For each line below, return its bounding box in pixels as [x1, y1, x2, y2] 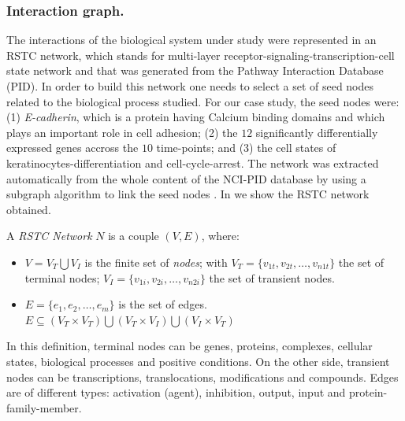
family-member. [6, 399, 82, 415]
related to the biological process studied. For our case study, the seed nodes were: [6, 93, 399, 109]
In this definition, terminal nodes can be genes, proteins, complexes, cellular [6, 338, 373, 354]
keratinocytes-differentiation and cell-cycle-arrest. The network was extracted [6, 154, 379, 171]
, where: [201, 227, 240, 244]
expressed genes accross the [6, 139, 139, 156]
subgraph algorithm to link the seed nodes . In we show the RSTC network [6, 186, 370, 202]
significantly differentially [255, 124, 378, 140]
